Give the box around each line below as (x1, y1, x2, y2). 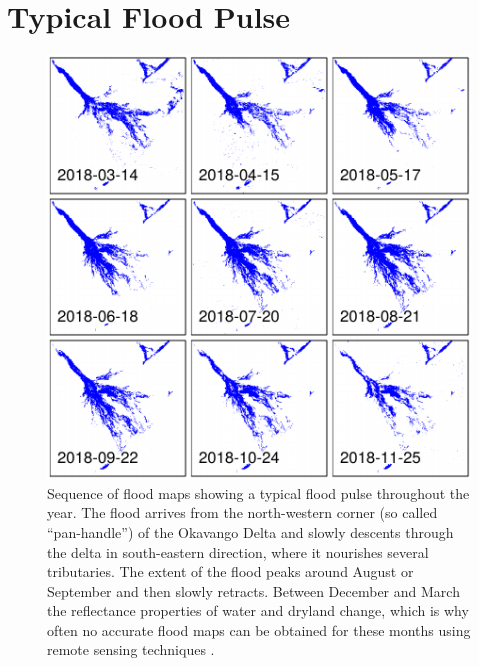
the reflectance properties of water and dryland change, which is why (47, 600, 469, 621)
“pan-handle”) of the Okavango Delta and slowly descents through (47, 521, 454, 542)
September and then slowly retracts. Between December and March (47, 580, 460, 601)
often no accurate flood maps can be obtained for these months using (47, 619, 471, 640)
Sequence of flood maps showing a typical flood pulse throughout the (47, 482, 470, 503)
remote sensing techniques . (47, 639, 215, 660)
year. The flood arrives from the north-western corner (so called (47, 502, 438, 523)
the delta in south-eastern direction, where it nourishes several (47, 541, 429, 562)
